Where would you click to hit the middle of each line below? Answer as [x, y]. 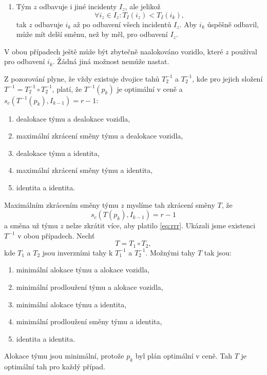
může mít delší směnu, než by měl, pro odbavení [92, 34]
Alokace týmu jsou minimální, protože [64, 356]
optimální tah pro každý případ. [55, 367]
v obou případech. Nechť [56, 235]
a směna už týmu [31, 225]
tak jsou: [218, 252]
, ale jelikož [143, 6]
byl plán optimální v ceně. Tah [184, 356]
